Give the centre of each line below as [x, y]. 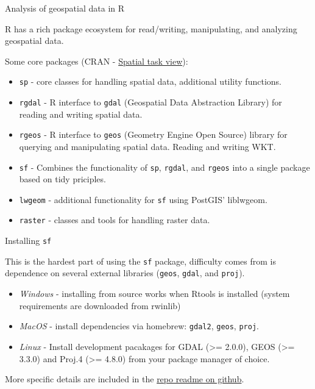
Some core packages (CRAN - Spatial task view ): [97, 61]
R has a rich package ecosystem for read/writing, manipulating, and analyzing [151, 28]
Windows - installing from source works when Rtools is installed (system [154, 294]
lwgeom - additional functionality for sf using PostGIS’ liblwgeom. [143, 199]
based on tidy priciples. [62, 179]
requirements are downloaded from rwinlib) [100, 305]
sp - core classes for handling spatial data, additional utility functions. [150, 81]
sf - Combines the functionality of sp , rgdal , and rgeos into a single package [165, 167]
